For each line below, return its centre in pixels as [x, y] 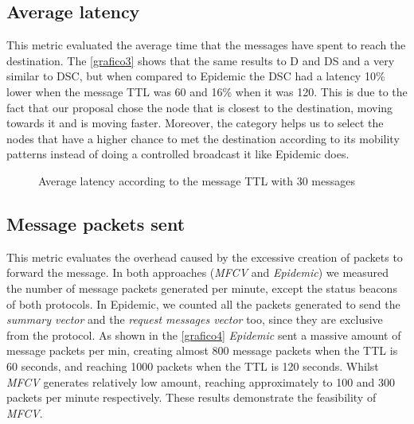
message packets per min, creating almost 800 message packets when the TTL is [202, 350]
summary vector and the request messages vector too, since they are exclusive [195, 319]
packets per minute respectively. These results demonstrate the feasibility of [191, 397]
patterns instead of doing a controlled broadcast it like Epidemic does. [178, 154]
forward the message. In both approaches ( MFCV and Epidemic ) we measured [198, 272]
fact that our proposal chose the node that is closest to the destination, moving [200, 107]
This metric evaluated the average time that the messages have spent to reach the [206, 45]
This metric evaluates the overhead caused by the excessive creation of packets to [205, 257]
